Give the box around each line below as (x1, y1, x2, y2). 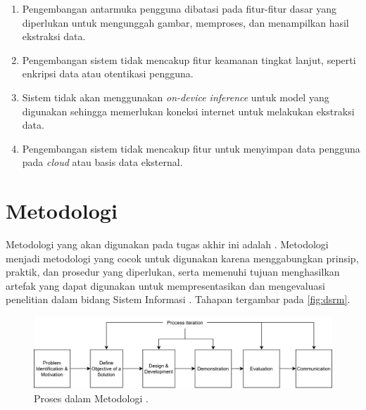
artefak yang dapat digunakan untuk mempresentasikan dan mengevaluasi (6, 278, 325, 293)
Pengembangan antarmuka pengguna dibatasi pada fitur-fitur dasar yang (22, 1, 337, 15)
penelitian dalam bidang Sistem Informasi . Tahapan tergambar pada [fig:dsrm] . (6, 292, 351, 307)
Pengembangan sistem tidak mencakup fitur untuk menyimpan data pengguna (22, 141, 360, 155)
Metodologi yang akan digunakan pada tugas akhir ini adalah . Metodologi (6, 237, 329, 252)
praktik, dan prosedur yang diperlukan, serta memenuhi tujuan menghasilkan (6, 264, 340, 279)
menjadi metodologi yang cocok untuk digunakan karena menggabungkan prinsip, (6, 250, 359, 265)
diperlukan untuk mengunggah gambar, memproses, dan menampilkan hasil (22, 15, 349, 30)
